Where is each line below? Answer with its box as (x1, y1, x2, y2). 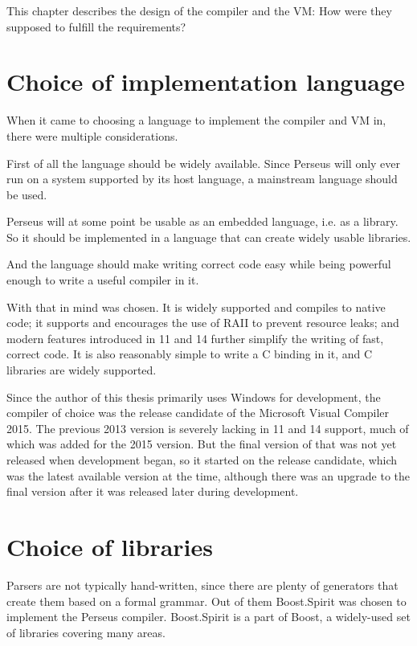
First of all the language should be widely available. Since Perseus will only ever (6, 154, 401, 171)
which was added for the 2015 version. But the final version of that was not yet (6, 435, 397, 452)
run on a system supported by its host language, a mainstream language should (6, 170, 398, 187)
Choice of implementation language (6, 65, 405, 98)
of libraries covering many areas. (6, 624, 166, 640)
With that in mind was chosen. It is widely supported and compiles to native (6, 298, 386, 315)
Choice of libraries (6, 529, 213, 562)
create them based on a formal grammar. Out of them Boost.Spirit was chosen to (6, 592, 407, 609)
